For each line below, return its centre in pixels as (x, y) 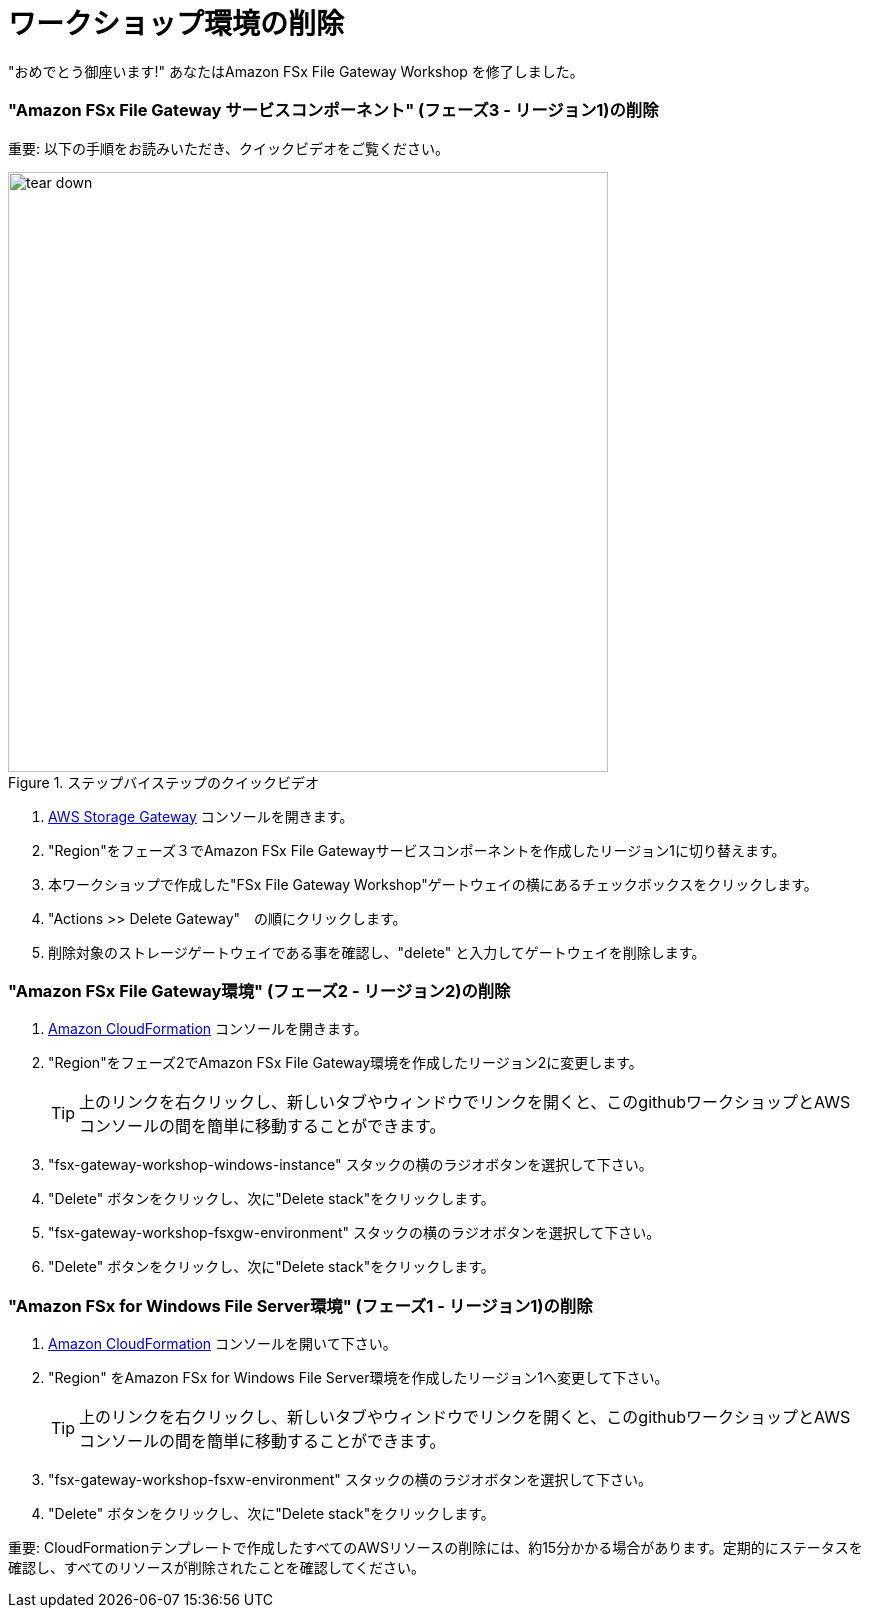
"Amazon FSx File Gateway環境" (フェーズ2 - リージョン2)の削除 (259, 990)
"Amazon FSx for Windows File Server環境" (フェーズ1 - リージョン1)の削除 (300, 1305)
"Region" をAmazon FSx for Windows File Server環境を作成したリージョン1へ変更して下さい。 (358, 1377)
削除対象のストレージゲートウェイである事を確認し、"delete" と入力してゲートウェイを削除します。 (377, 952)
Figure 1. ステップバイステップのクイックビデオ (163, 782)
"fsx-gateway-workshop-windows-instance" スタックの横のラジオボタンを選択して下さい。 (350, 1165)
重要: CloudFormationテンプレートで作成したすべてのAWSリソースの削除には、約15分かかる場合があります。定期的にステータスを (435, 1547)
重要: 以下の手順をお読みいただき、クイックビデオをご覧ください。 (228, 148)
